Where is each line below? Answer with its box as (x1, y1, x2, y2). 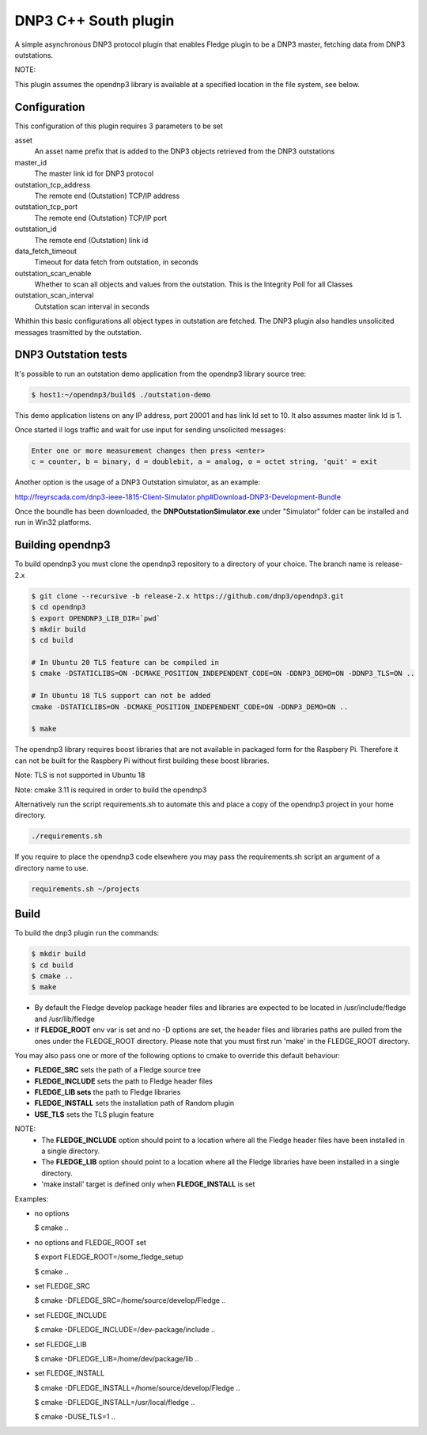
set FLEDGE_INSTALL (34, 1369, 105, 1378)
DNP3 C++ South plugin (14, 12, 175, 29)
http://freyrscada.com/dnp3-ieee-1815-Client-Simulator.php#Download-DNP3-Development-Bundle (14, 492, 342, 502)
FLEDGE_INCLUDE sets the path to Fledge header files (34, 1076, 213, 1086)
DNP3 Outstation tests (14, 348, 128, 362)
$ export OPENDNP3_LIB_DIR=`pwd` (31, 613, 161, 623)
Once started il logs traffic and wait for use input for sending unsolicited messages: (14, 424, 286, 435)
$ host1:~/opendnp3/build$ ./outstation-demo (31, 390, 211, 399)
